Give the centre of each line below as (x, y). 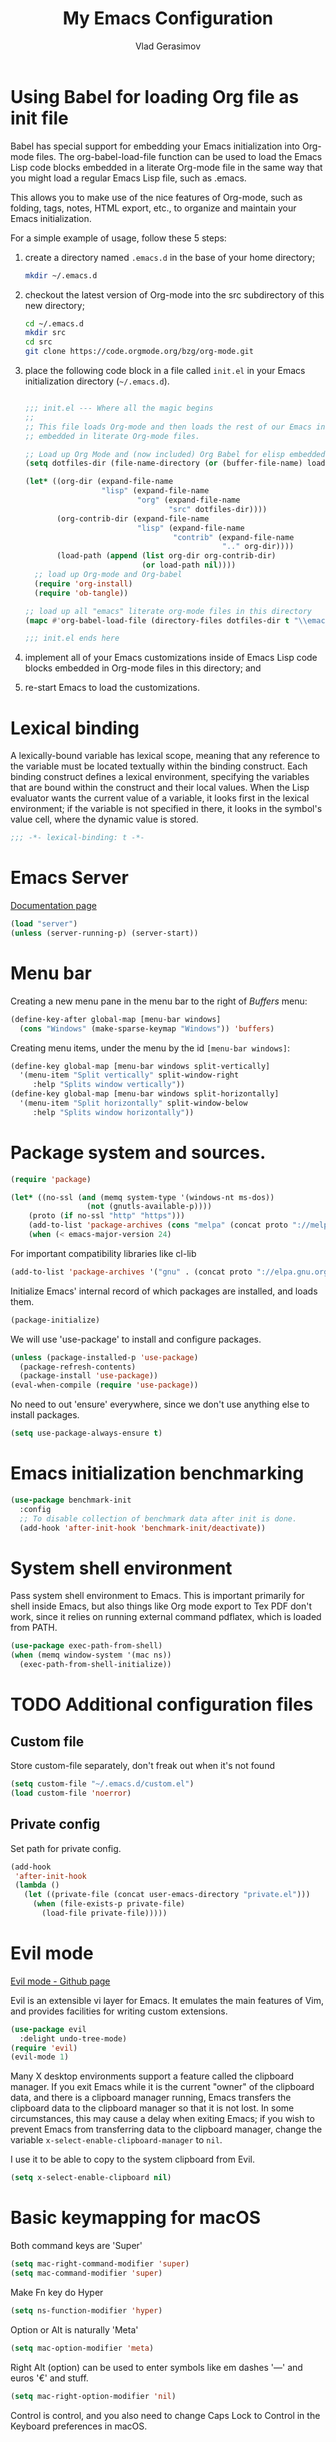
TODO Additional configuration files (162, 1704)
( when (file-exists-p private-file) (109, 1904)
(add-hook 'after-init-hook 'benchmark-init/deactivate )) (143, 1528)
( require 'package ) (51, 1179)
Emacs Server (69, 878)
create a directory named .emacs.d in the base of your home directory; (170, 257)
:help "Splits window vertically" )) (109, 1085)
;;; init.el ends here (72, 638)
